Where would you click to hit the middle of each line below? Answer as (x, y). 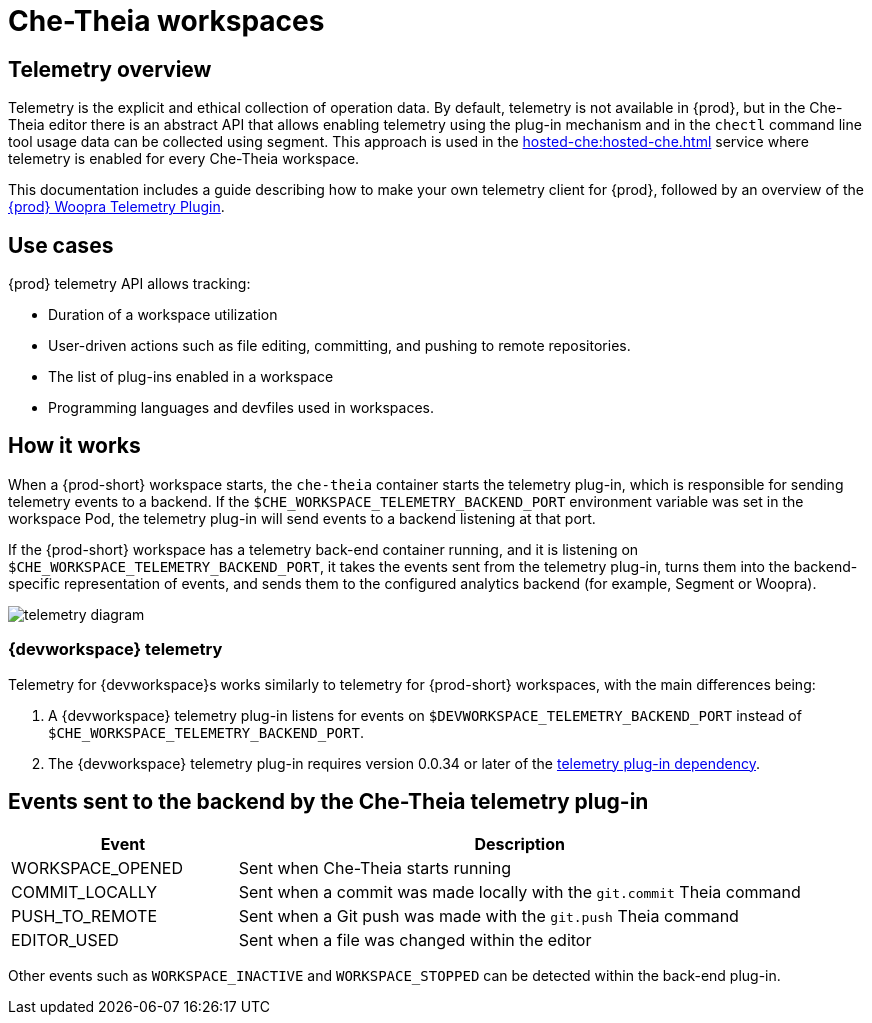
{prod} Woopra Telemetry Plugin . (116, 207)
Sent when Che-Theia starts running (374, 868)
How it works (74, 446)
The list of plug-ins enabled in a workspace (191, 377)
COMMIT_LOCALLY (84, 892)
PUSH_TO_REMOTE (84, 916)
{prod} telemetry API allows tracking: (129, 284)
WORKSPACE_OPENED (97, 868)
